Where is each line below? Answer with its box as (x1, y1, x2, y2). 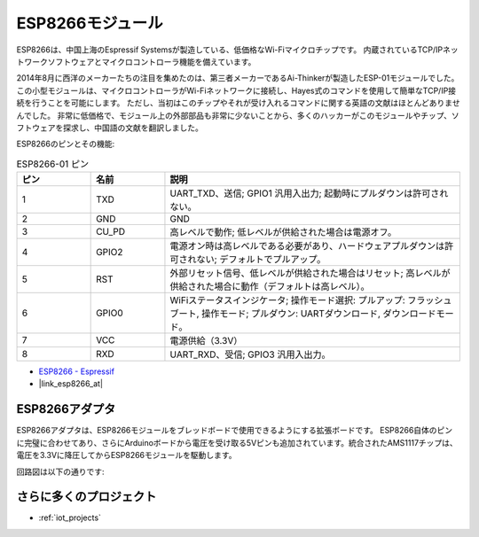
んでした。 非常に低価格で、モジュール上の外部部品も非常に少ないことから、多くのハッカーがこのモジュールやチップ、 (16, 110, 452, 121)
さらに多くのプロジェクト (16, 489, 157, 504)
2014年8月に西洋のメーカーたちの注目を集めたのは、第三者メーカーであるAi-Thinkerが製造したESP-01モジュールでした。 (16, 73, 459, 83)
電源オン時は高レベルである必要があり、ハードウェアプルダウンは (169, 240, 445, 253)
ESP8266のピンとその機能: (16, 138, 115, 150)
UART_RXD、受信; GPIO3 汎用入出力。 (169, 348, 331, 361)
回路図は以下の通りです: (16, 466, 106, 477)
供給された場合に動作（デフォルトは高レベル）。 (169, 280, 370, 292)
